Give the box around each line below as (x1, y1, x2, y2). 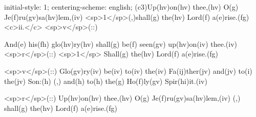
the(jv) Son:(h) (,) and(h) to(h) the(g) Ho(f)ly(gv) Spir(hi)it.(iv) (4, 75, 207, 86)
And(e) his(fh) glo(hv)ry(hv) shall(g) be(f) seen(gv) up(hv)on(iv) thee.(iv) (4, 38, 237, 49)
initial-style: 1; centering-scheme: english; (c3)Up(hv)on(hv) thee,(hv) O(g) (4, 2, 239, 12)
